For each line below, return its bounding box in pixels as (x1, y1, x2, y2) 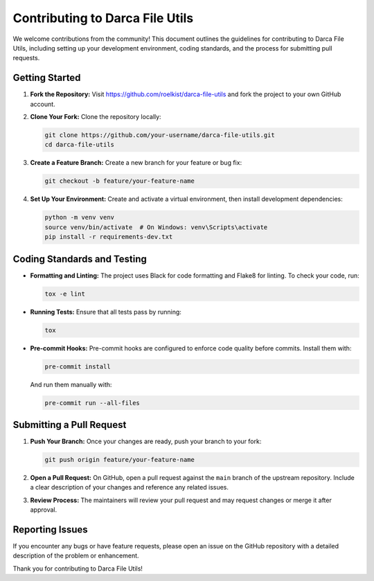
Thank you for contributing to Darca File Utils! (12, 564, 143, 573)
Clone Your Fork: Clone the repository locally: (30, 113, 162, 121)
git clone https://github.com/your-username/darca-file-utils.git (44, 132, 275, 138)
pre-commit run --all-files (44, 399, 140, 406)
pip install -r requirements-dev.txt (44, 233, 173, 241)
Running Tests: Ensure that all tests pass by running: (30, 307, 181, 316)
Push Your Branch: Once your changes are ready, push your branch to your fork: (30, 437, 262, 445)
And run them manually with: (30, 380, 112, 388)
